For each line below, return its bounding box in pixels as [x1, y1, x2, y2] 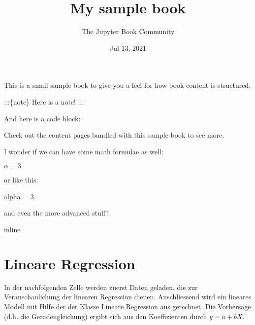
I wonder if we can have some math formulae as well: [4, 146, 163, 156]
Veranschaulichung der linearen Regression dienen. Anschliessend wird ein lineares [4, 291, 252, 302]
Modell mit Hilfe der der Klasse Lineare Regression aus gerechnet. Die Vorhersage [4, 301, 251, 311]
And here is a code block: [4, 113, 81, 123]
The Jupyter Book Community [81, 26, 175, 36]
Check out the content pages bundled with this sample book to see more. [4, 130, 224, 140]
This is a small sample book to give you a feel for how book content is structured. [4, 80, 251, 90]
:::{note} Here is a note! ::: [4, 96, 84, 107]
